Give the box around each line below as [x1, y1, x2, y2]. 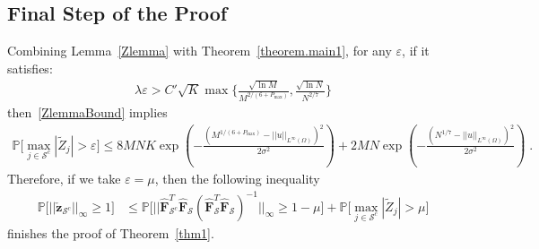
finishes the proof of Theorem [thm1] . [7, 224, 214, 243]
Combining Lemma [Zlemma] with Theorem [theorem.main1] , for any [7, 41, 392, 60]
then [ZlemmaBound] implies [7, 103, 168, 121]
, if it [402, 41, 430, 60]
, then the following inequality [154, 169, 320, 188]
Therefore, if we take [7, 169, 121, 188]
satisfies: [7, 58, 53, 77]
